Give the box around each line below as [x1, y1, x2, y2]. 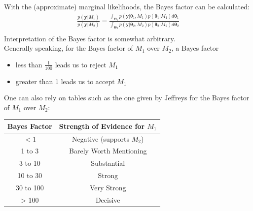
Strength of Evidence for [59, 121, 145, 131]
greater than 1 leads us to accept [15, 76, 115, 86]
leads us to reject [55, 59, 107, 69]
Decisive [95, 194, 120, 205]
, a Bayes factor [171, 43, 219, 53]
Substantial [91, 158, 125, 168]
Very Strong [89, 182, 126, 193]
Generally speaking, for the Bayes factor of [4, 43, 133, 53]
